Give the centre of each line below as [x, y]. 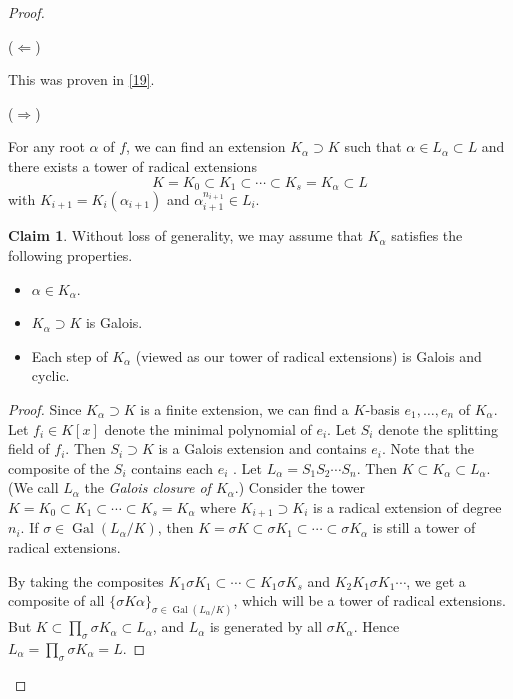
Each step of [69, 355]
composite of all [56, 600]
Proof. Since [45, 409]
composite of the [59, 467]
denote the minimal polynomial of [208, 428]
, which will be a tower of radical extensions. [369, 600]
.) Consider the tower [299, 487]
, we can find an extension [206, 146]
